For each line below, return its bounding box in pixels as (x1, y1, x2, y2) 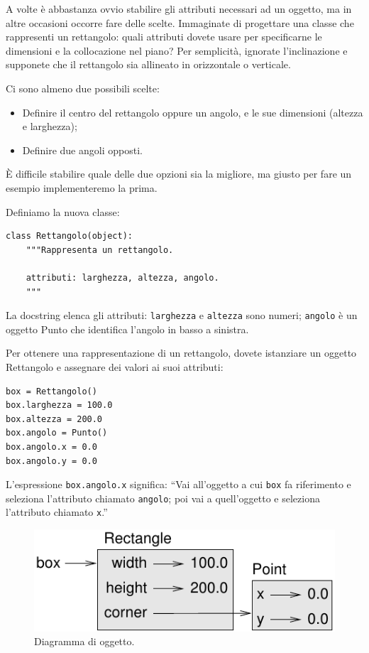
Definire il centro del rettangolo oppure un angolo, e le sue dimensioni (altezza (22, 104, 363, 119)
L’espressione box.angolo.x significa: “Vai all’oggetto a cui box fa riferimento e (6, 477, 351, 492)
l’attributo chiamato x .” (6, 504, 108, 519)
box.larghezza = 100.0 (6, 400, 113, 411)
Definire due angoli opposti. (22, 142, 143, 157)
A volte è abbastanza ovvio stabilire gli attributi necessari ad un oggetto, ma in (6, 1, 352, 16)
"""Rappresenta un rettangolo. (26, 244, 174, 255)
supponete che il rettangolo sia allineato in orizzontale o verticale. (6, 57, 291, 72)
